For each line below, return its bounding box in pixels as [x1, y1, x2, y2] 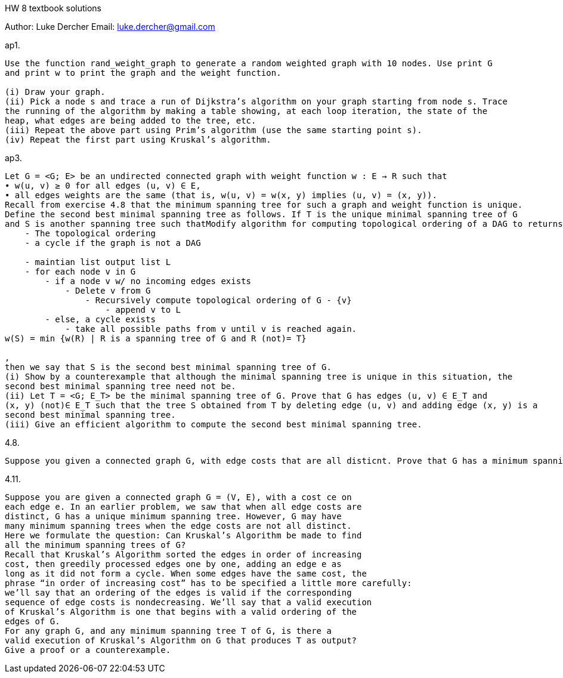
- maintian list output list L [24, 257, 171, 267]
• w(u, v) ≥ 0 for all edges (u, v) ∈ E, [5, 181, 201, 190]
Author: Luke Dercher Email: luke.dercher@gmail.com [5, 21, 215, 32]
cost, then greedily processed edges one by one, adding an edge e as [5, 559, 342, 569]
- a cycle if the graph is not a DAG [24, 238, 201, 248]
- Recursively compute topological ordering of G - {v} [85, 295, 352, 305]
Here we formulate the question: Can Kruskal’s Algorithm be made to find [5, 531, 362, 540]
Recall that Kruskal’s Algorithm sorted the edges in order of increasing [5, 550, 362, 559]
